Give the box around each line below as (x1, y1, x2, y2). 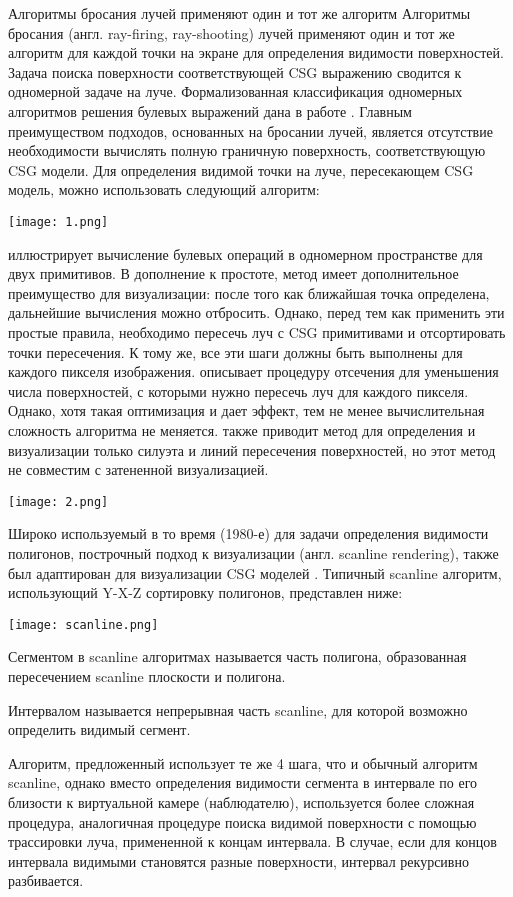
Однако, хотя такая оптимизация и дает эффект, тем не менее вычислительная (8, 400, 485, 421)
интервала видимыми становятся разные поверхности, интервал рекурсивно (8, 850, 469, 871)
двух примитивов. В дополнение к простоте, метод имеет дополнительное (8, 263, 459, 284)
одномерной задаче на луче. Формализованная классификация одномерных (8, 81, 463, 102)
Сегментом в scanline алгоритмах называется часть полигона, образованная (8, 646, 467, 667)
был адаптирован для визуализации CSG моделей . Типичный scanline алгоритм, (8, 562, 502, 583)
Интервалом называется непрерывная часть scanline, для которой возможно (8, 699, 468, 720)
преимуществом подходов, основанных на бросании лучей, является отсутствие (8, 120, 493, 141)
